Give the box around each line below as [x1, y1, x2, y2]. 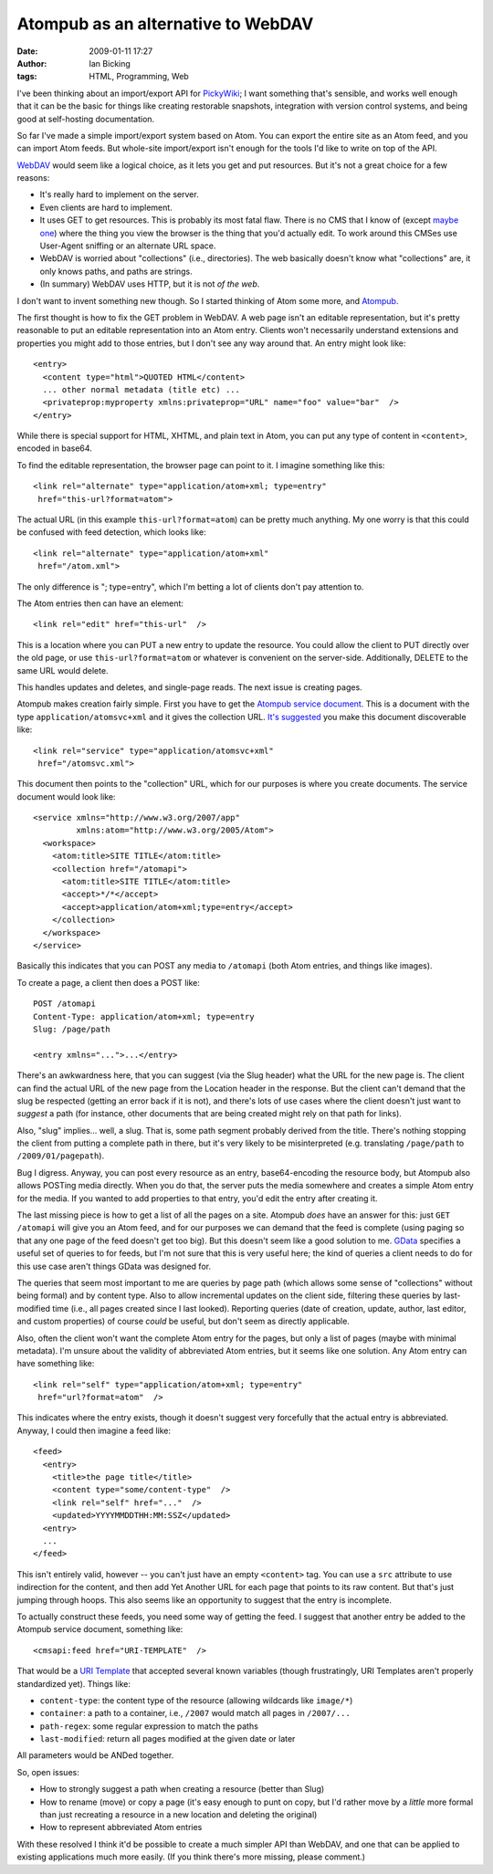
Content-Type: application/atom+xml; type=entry [33, 1011, 255, 1021]
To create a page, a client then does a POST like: [16, 977, 200, 988]
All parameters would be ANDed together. [16, 1750, 174, 1761]
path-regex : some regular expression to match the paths [39, 1721, 259, 1732]
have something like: [16, 1358, 95, 1369]
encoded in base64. [16, 443, 93, 454]
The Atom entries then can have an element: [16, 598, 184, 609]
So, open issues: [16, 1766, 79, 1777]
